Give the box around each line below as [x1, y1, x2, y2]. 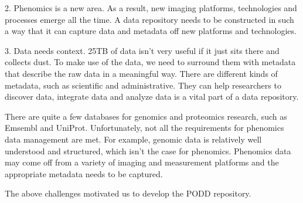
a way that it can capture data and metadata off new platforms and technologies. [5, 25, 297, 37]
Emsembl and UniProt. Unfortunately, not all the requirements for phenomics [5, 121, 284, 134]
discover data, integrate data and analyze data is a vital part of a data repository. [5, 90, 299, 103]
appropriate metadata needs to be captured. [5, 167, 163, 180]
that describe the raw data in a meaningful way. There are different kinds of [5, 67, 278, 79]
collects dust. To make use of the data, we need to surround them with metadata [5, 56, 296, 68]
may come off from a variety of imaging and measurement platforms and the [5, 156, 279, 168]
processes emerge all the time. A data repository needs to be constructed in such [5, 13, 294, 25]
